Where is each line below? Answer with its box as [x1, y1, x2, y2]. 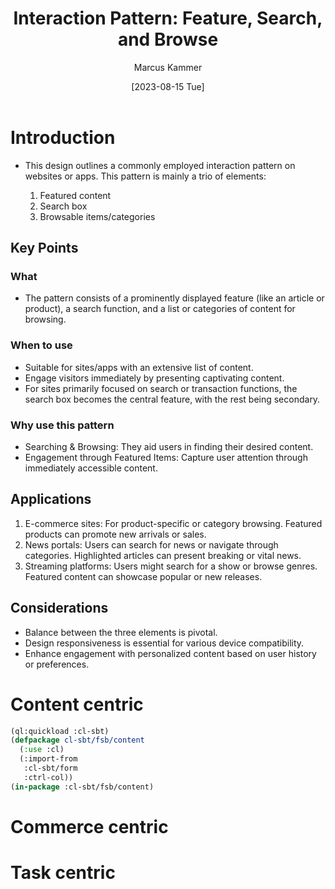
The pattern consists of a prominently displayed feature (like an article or [24, 292, 325, 304]
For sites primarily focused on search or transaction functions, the [24, 382, 298, 394]
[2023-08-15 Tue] [131, 80, 205, 92]
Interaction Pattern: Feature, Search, [13, 7, 323, 30]
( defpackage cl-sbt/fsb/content [10, 735, 145, 746]
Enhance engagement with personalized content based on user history [24, 647, 317, 659]
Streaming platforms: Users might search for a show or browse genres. [24, 560, 318, 572]
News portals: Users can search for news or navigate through [24, 538, 279, 551]
